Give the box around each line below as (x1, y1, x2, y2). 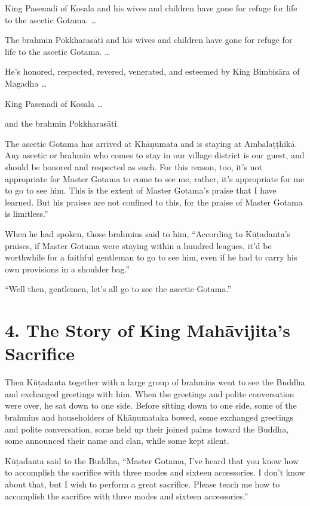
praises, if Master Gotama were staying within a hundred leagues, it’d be (5, 239, 272, 252)
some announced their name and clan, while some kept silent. (5, 434, 229, 447)
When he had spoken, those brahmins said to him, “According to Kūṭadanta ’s (5, 227, 291, 240)
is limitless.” (5, 207, 48, 220)
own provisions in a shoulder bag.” (5, 262, 130, 275)
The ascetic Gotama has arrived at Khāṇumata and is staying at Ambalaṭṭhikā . (5, 137, 297, 149)
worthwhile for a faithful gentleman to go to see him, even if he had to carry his (5, 251, 297, 263)
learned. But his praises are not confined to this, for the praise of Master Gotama (5, 195, 303, 208)
